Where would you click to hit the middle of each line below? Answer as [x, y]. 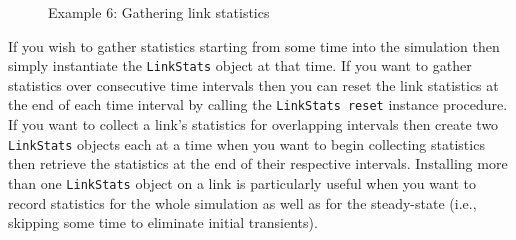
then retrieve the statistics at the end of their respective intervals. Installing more [258, 163]
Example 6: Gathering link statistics [159, 12]
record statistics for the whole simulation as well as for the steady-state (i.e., [242, 202]
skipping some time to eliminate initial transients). [163, 222]
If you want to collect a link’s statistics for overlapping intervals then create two [253, 124]
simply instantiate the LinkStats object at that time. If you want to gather [240, 65]
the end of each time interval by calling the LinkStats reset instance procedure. [258, 104]
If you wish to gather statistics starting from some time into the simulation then [254, 45]
